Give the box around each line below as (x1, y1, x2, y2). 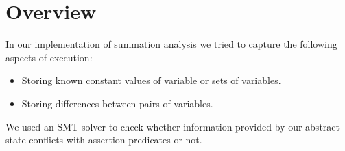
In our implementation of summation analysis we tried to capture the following (5, 37, 337, 51)
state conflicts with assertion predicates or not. (5, 133, 202, 147)
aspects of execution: (5, 50, 93, 64)
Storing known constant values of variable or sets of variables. (21, 73, 281, 87)
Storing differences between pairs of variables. (21, 96, 213, 110)
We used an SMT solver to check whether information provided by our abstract (5, 119, 340, 133)
